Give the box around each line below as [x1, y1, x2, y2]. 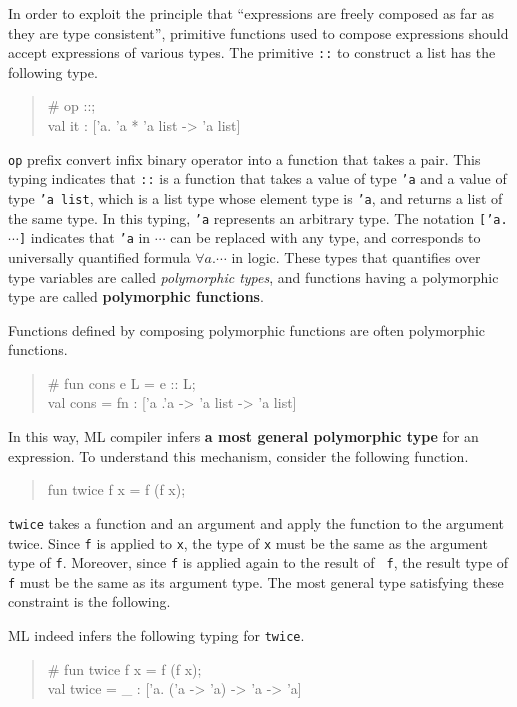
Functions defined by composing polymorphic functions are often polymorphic [8, 319, 486, 340]
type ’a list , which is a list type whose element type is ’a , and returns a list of [8, 187, 503, 208]
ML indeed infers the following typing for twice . [8, 625, 305, 646]
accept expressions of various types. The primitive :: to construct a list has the [8, 42, 496, 63]
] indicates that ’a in [18, 227, 151, 248]
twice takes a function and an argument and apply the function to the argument [8, 512, 505, 533]
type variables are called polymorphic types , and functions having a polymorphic [8, 266, 499, 287]
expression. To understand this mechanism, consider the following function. [8, 445, 469, 466]
